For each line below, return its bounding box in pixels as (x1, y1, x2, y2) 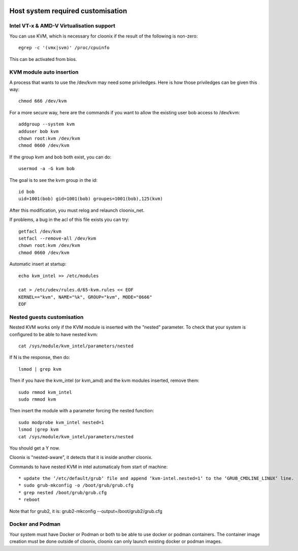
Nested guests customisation (9, 313, 84, 320)
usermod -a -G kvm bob (18, 166, 75, 172)
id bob (18, 188, 35, 195)
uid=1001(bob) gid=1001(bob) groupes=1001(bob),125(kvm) (18, 196, 163, 202)
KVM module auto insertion (9, 69, 79, 76)
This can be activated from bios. (9, 56, 77, 62)
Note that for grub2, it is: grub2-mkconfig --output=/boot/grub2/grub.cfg (9, 508, 162, 514)
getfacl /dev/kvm (18, 229, 61, 234)
